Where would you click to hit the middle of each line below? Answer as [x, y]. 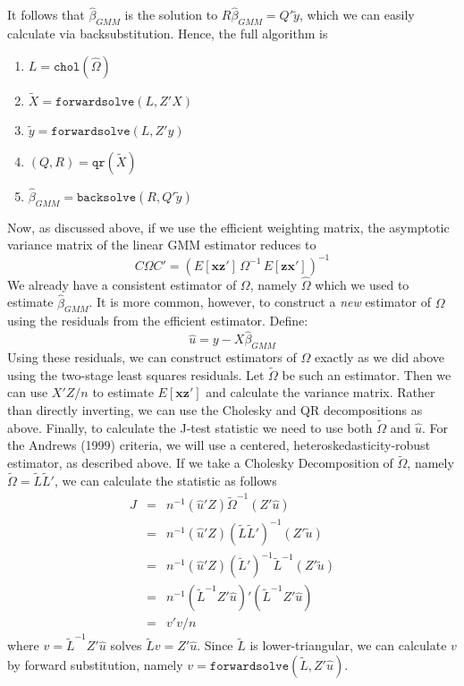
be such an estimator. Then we [367, 374]
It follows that [46, 15]
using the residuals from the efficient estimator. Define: [158, 321]
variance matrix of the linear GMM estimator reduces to [162, 245]
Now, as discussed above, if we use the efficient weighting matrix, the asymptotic [228, 227]
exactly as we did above [380, 356]
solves [126, 645]
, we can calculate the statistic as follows [165, 480]
